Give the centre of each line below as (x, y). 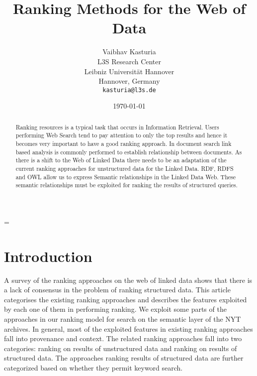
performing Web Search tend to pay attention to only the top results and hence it (122, 135)
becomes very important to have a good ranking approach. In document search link (124, 144)
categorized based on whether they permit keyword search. (93, 368)
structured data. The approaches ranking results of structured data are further (124, 358)
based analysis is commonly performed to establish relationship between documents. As (129, 152)
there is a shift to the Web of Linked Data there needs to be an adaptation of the (121, 160)
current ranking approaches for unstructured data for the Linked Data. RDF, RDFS (125, 169)
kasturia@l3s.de (129, 90)
